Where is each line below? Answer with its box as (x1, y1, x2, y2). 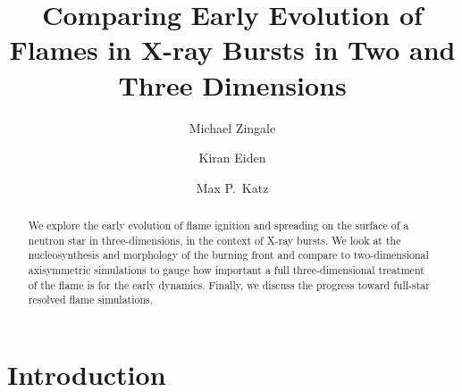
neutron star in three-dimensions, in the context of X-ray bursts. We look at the (28, 232, 401, 247)
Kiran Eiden (198, 148, 266, 167)
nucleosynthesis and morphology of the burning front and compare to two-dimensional (28, 247, 429, 263)
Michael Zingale (189, 118, 276, 137)
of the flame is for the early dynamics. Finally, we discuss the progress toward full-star (28, 277, 430, 292)
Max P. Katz (196, 178, 269, 196)
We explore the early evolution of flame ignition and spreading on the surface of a (28, 218, 409, 233)
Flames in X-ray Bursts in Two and (9, 31, 456, 68)
